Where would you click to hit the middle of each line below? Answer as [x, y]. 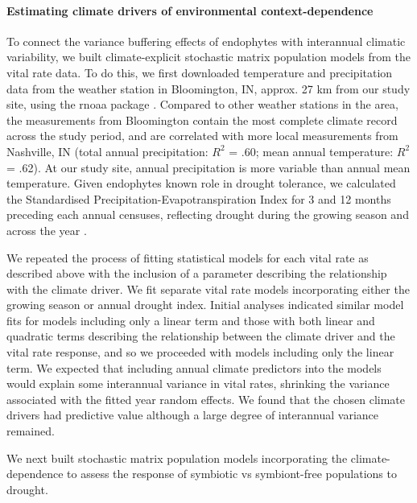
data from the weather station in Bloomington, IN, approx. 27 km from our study [208, 88]
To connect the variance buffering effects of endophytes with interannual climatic [206, 41]
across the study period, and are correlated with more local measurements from [202, 136]
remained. [31, 431]
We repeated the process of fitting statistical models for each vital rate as [188, 257]
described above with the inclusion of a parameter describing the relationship [197, 273]
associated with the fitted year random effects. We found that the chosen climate [206, 399]
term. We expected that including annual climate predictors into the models [194, 367]
